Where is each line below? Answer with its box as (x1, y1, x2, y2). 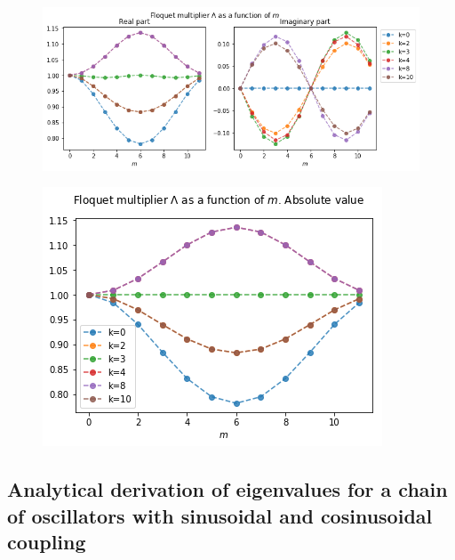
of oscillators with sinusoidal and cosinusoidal (7, 501, 433, 529)
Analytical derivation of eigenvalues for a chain (7, 475, 448, 503)
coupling (7, 527, 86, 555)
